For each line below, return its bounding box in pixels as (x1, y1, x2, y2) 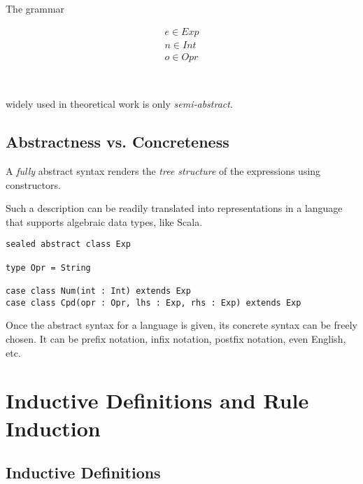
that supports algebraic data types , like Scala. (6, 214, 203, 229)
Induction (6, 413, 101, 442)
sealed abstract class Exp (6, 239, 131, 250)
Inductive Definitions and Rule (6, 386, 309, 415)
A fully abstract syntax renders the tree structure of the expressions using (6, 164, 321, 178)
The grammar (6, 1, 65, 15)
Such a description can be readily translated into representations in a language (6, 201, 343, 215)
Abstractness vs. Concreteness (6, 131, 229, 152)
